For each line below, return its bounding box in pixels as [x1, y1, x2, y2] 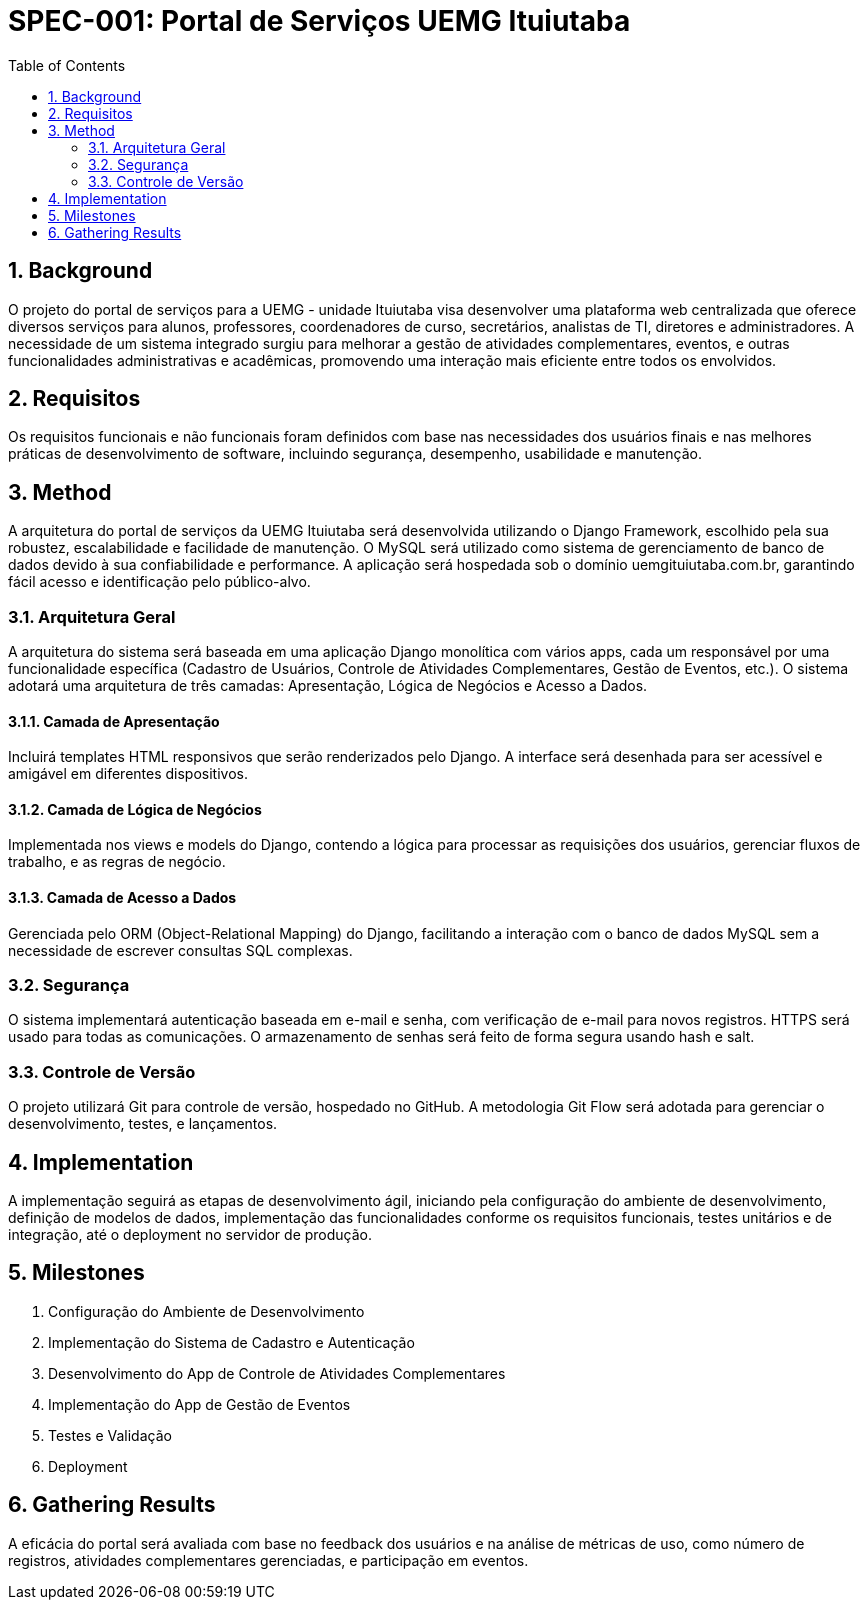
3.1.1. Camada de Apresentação [8, 712, 220, 730]
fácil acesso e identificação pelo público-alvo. [8, 573, 311, 591]
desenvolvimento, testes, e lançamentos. [8, 1115, 278, 1133]
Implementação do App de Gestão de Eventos [48, 1395, 351, 1413]
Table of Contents [8, 56, 126, 74]
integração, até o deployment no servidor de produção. [8, 1226, 373, 1244]
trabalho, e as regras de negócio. [8, 853, 226, 871]
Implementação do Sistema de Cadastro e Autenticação [48, 1333, 415, 1351]
